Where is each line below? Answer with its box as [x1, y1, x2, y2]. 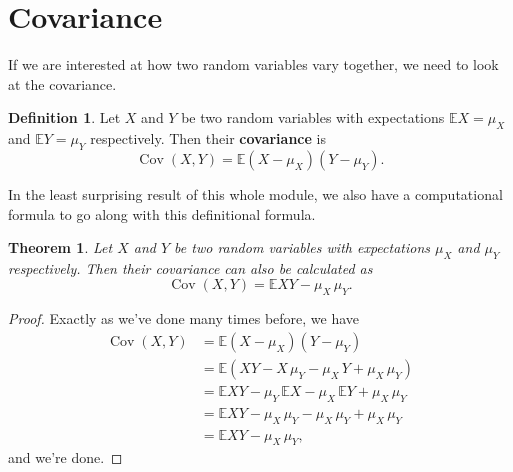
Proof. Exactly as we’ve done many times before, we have [8, 308, 360, 329]
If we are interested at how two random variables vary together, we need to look [8, 54, 499, 75]
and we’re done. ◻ [8, 447, 123, 468]
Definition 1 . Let [8, 107, 121, 128]
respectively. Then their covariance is [90, 128, 326, 149]
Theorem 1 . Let [8, 237, 113, 258]
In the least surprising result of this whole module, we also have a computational [8, 183, 503, 204]
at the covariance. [8, 73, 117, 94]
